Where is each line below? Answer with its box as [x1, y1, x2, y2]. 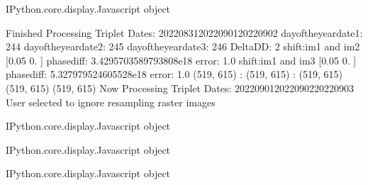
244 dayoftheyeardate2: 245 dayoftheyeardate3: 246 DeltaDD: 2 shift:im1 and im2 [6, 39, 360, 54]
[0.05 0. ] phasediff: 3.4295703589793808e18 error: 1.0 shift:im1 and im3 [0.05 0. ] [6, 52, 357, 67]
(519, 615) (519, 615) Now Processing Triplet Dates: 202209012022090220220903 [6, 80, 355, 95]
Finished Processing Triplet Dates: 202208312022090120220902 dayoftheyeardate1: [6, 25, 363, 40]
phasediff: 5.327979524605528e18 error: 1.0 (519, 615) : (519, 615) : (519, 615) [6, 67, 343, 82]
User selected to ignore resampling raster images [6, 94, 216, 109]
